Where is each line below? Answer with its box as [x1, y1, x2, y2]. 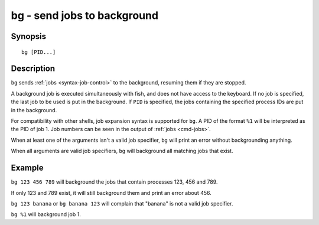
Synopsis [11, 31, 47, 41]
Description [11, 64, 56, 74]
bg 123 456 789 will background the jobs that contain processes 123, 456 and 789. [11, 178, 218, 185]
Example [11, 163, 44, 173]
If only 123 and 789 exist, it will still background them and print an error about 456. [11, 189, 212, 196]
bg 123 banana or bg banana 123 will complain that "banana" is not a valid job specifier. [11, 200, 233, 207]
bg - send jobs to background [11, 9, 159, 22]
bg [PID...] [21, 48, 56, 56]
